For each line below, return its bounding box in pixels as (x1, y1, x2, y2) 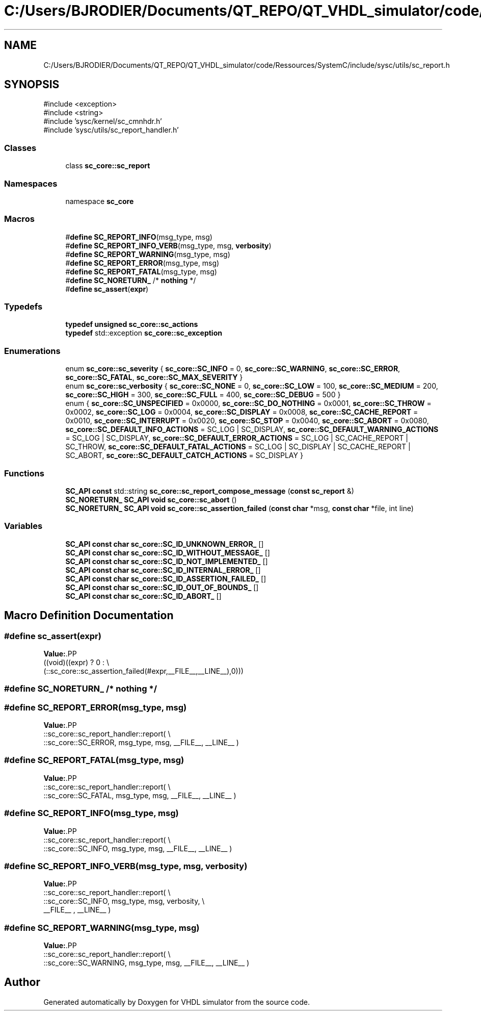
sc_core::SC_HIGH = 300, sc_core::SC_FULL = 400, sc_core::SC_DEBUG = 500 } (65, 390, 341, 399)
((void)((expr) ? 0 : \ (43, 657, 109, 667)
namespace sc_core (65, 196, 134, 206)
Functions (4, 468, 44, 478)
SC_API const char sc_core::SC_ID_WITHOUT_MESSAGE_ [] (65, 548, 270, 557)
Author (4, 976, 40, 989)
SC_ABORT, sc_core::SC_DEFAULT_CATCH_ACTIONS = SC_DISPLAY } (65, 451, 303, 460)
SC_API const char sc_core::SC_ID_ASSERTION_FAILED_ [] (65, 574, 266, 583)
